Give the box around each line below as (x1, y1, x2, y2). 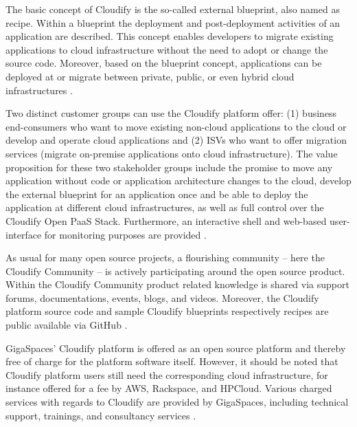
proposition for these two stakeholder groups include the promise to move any (5, 160, 333, 174)
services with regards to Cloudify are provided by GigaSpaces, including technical (5, 395, 349, 409)
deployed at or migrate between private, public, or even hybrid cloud (5, 69, 295, 83)
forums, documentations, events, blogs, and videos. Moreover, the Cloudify (5, 290, 319, 305)
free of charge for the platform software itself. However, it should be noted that (5, 354, 338, 369)
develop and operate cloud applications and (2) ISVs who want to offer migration (5, 133, 347, 147)
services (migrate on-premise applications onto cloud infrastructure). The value (5, 146, 338, 160)
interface (5, 227, 42, 241)
